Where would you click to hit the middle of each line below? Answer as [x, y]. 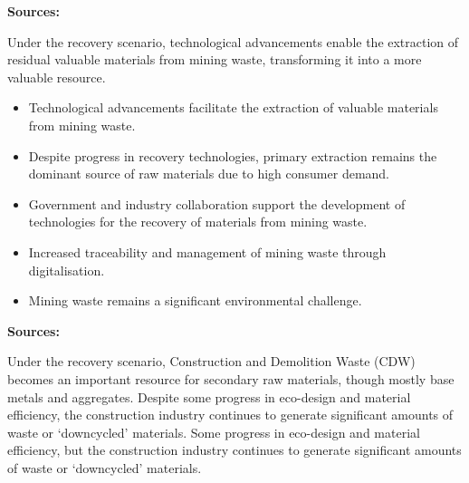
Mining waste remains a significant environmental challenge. [195, 300]
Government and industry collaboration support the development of [217, 203]
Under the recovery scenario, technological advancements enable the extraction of [233, 41]
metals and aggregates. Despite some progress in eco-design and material [209, 396]
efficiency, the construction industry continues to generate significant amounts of [230, 415]
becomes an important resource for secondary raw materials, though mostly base [231, 378]
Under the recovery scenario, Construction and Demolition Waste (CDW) [211, 361]
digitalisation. [67, 270]
